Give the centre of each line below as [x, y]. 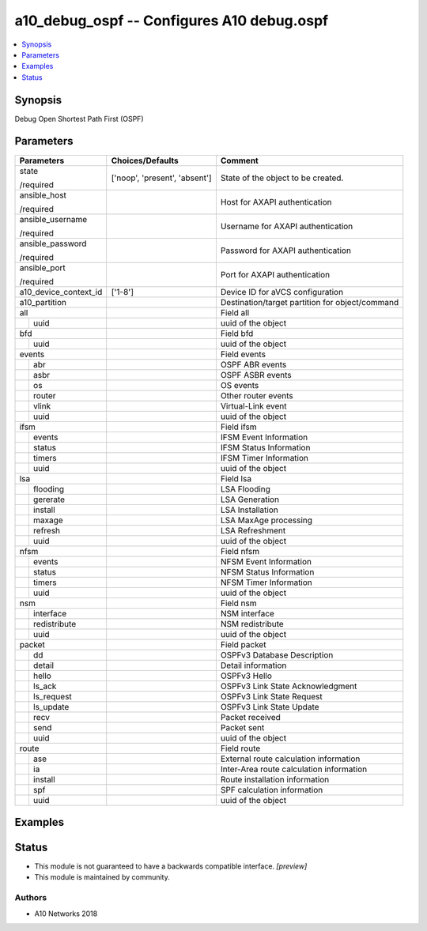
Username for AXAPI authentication [287, 226]
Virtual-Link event [253, 405]
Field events [243, 354]
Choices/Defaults [145, 160]
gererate [49, 499]
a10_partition [43, 302]
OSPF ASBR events [256, 375]
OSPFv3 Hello [246, 676]
